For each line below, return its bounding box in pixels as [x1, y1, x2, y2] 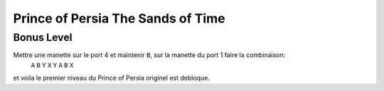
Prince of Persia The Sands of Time [13, 11, 225, 26]
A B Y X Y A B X [31, 61, 74, 69]
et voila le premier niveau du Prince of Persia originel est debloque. [13, 74, 210, 83]
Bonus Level [13, 31, 73, 44]
